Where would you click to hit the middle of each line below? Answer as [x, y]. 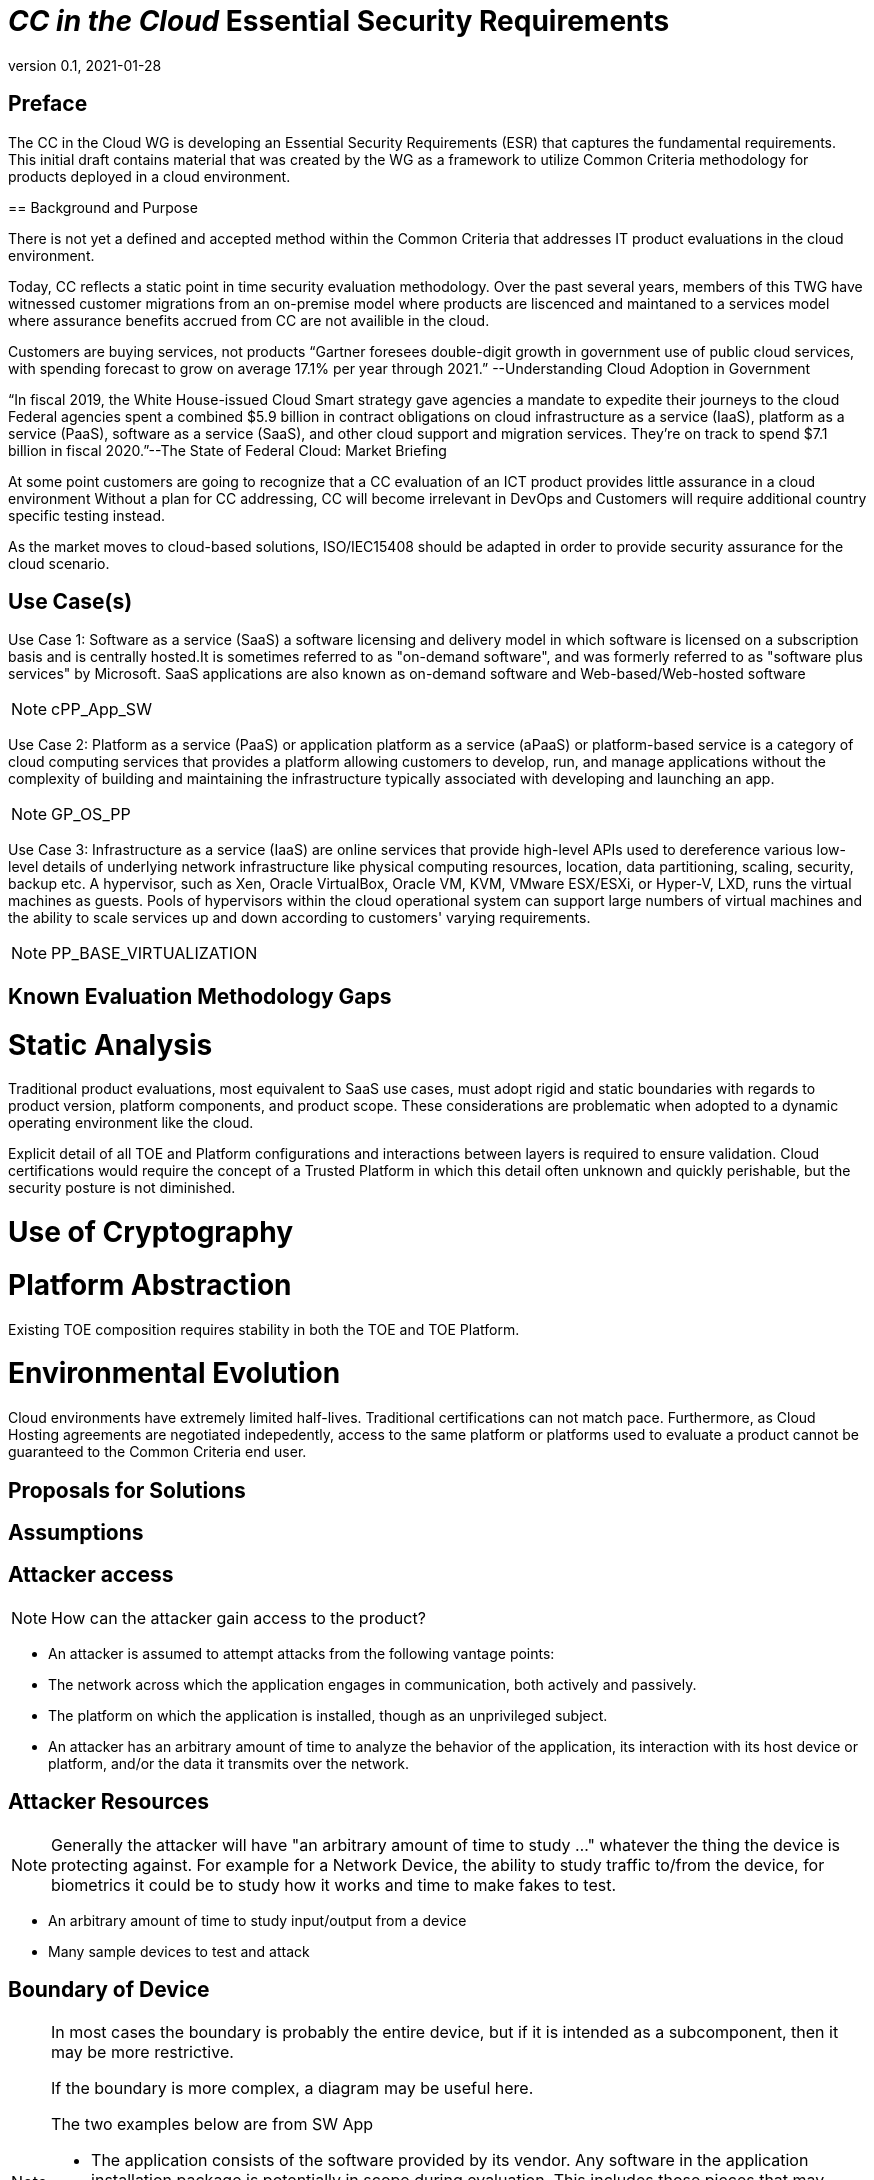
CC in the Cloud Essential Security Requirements [339, 21]
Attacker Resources [109, 1802]
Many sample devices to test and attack [179, 1951]
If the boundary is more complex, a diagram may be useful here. [292, 2088]
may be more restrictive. [142, 2052]
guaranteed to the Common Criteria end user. [157, 1452]
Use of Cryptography [151, 1232]
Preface [48, 104]
